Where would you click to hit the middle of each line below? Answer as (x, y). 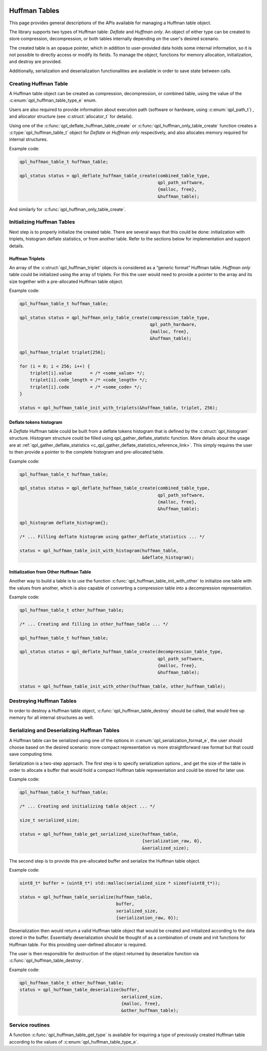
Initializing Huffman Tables (42, 222)
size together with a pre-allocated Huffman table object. (66, 281)
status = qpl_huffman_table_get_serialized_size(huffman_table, (99, 834)
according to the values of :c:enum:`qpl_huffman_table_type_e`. (74, 1042)
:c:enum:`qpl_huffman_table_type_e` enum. (53, 100)
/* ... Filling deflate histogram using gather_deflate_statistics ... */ (112, 537)
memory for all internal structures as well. (51, 718)
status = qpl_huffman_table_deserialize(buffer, (80, 990)
